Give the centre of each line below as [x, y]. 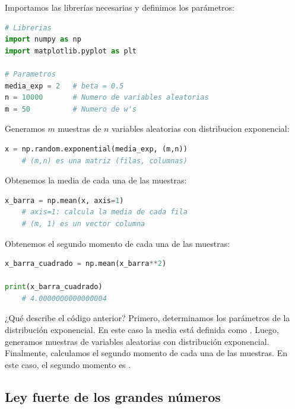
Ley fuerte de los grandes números [113, 396]
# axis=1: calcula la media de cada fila [104, 212]
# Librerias [28, 28]
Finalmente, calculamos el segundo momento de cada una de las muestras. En [146, 353]
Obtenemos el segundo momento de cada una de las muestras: [118, 243]
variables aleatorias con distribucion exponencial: [201, 129]
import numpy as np [43, 39]
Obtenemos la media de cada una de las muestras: [96, 180]
